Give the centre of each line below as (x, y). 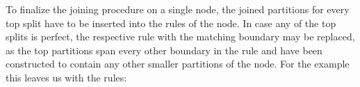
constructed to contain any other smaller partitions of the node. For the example (178, 64)
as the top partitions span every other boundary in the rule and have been (164, 50)
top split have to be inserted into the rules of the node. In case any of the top (171, 23)
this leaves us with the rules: (66, 77)
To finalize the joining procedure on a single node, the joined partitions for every (178, 9)
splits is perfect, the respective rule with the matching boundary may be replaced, (180, 37)
